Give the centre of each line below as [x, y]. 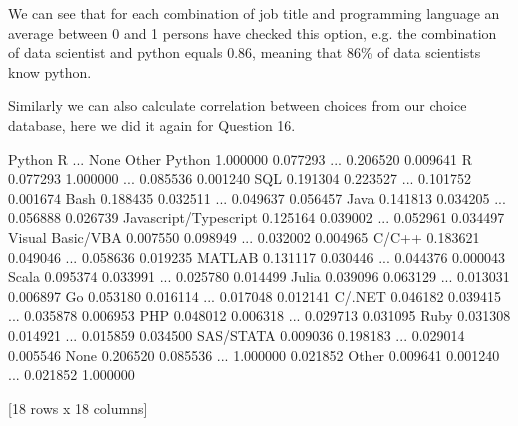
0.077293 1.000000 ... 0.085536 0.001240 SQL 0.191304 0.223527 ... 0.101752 [239, 178]
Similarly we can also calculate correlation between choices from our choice [237, 105]
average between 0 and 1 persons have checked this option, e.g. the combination [252, 32]
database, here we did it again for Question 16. [152, 124]
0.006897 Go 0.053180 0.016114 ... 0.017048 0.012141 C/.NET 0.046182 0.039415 [255, 295]
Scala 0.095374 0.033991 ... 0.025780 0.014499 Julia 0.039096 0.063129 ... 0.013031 [259, 276]
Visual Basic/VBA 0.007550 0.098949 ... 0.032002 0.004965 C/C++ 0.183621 [244, 236]
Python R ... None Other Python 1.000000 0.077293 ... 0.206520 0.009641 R [240, 158]
